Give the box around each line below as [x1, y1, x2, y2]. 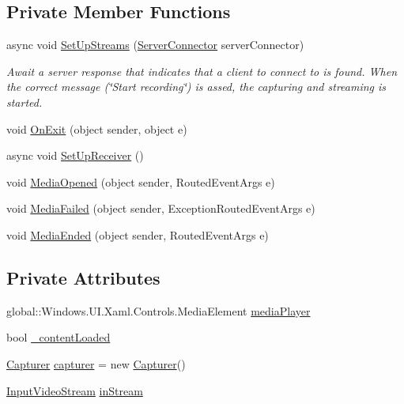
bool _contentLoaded [6, 329, 111, 345]
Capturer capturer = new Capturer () [6, 355, 186, 372]
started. [6, 93, 43, 110]
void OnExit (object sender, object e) [6, 120, 187, 137]
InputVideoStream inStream [6, 382, 143, 398]
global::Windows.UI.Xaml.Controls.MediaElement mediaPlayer [6, 302, 311, 319]
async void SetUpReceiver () [6, 147, 144, 164]
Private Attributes [6, 265, 160, 289]
